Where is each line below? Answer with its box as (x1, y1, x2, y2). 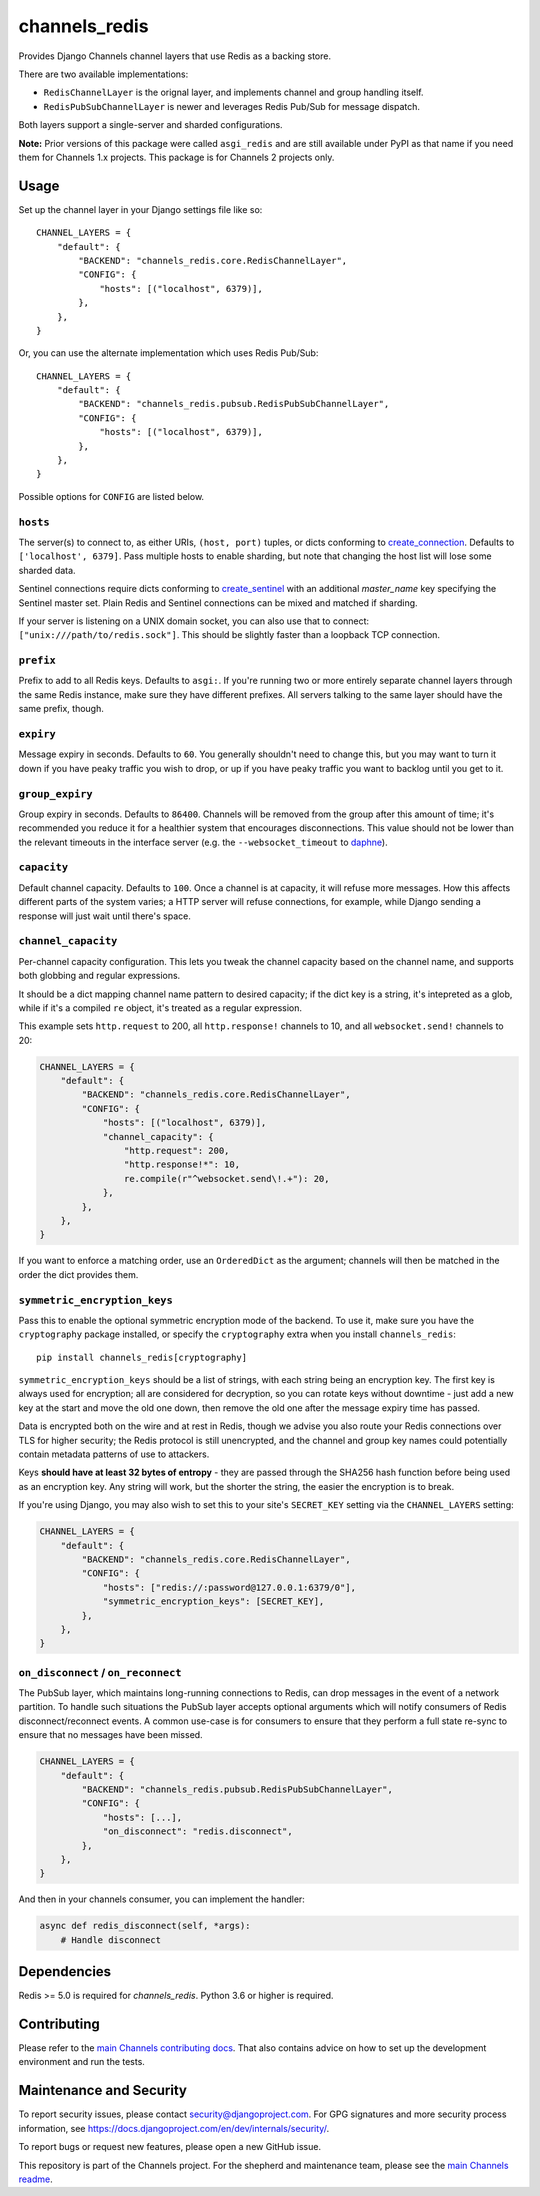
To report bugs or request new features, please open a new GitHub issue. (18, 2141, 322, 2153)
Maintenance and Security (18, 2082, 187, 2099)
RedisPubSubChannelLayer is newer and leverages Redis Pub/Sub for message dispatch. (43, 100, 420, 112)
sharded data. (18, 564, 76, 576)
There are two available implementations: (18, 68, 189, 80)
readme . (18, 2173, 54, 2185)
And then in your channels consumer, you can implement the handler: (18, 1893, 305, 1905)
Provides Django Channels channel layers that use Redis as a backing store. (18, 50, 332, 62)
